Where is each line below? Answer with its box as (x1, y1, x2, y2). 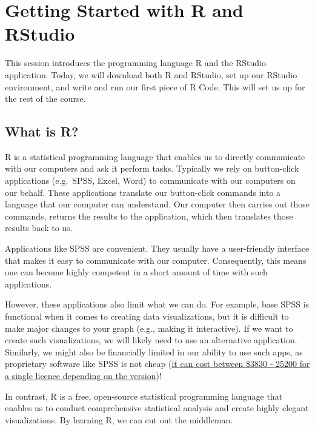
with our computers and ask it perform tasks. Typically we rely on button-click (5, 162, 299, 175)
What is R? (5, 122, 79, 141)
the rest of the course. (5, 92, 86, 105)
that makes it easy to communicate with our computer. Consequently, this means (5, 254, 307, 266)
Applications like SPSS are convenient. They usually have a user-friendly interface (5, 242, 310, 255)
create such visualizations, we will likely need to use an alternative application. (5, 334, 297, 346)
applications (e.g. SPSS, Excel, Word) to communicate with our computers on (5, 174, 296, 187)
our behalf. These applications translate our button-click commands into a (5, 186, 281, 198)
